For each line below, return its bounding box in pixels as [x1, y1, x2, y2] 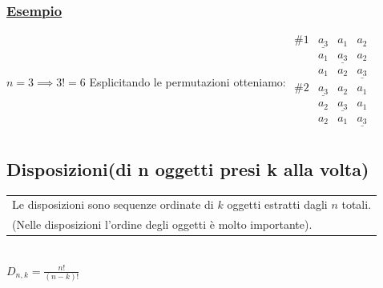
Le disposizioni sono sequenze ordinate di [12, 196, 214, 213]
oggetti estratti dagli [227, 196, 328, 213]
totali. [341, 196, 372, 213]
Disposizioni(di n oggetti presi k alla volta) [6, 156, 369, 181]
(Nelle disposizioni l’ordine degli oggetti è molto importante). [12, 216, 312, 233]
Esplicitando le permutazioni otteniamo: [89, 73, 286, 90]
